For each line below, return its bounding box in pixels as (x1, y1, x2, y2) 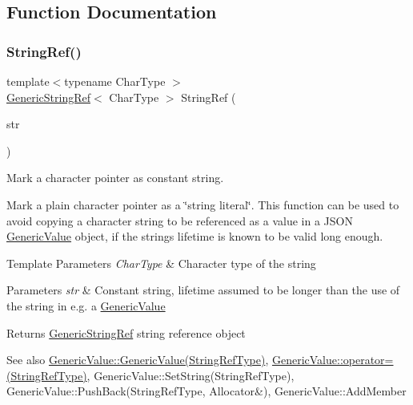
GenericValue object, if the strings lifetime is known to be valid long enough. (6, 228, 383, 245)
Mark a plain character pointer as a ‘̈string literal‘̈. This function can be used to (6, 196, 399, 213)
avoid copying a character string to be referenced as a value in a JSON (6, 212, 353, 229)
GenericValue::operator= (271, 351, 394, 368)
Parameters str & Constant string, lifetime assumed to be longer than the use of (6, 281, 400, 298)
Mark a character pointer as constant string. (6, 169, 224, 186)
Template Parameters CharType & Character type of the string (6, 254, 316, 271)
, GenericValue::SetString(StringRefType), (86, 367, 295, 383)
